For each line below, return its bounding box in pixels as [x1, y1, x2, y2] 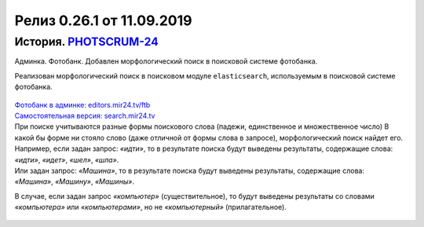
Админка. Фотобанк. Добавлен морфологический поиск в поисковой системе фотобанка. [14, 57, 318, 66]
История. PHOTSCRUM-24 [14, 35, 159, 49]
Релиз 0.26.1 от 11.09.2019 [14, 12, 192, 29]
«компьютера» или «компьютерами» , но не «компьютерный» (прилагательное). [14, 203, 287, 212]
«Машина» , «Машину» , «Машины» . [14, 177, 135, 186]
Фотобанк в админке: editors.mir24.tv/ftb [14, 100, 151, 109]
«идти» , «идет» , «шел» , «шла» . [14, 155, 119, 164]
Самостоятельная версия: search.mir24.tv [14, 111, 155, 120]
